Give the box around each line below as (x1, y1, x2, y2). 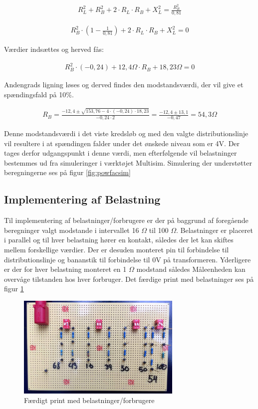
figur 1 (4, 283, 24, 294)
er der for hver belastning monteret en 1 (4, 264, 127, 274)
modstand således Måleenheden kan (136, 264, 246, 274)
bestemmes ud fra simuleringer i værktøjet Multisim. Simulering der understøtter (4, 157, 252, 168)
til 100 (149, 224, 169, 235)
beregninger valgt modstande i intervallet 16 (4, 224, 139, 235)
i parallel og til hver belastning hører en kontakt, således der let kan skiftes (4, 234, 234, 245)
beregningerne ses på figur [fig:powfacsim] (4, 167, 131, 178)
